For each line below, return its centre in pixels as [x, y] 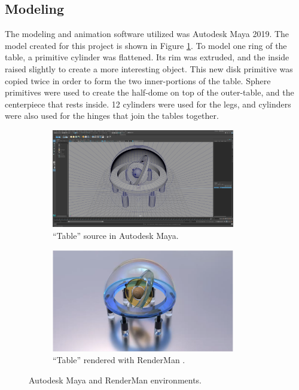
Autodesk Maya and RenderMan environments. [115, 380]
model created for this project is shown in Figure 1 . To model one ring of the [146, 45]
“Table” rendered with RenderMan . [119, 360]
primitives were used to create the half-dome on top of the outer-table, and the [149, 92]
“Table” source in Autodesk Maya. [116, 235]
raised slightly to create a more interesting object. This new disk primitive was [149, 68]
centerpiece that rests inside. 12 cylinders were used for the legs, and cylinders [148, 104]
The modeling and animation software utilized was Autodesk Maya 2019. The [147, 34]
